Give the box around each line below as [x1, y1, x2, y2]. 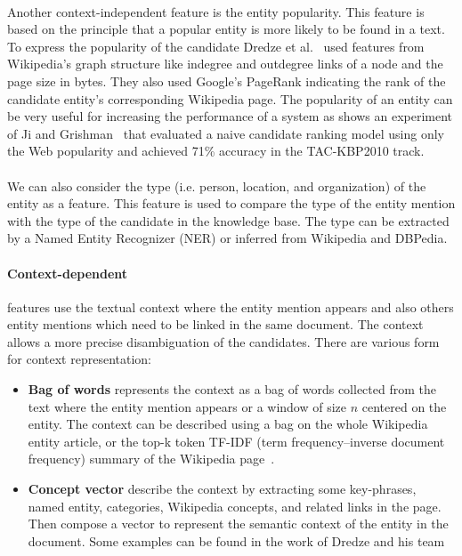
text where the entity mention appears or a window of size [28, 397, 347, 415]
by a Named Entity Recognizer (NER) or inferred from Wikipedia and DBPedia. [7, 229, 448, 247]
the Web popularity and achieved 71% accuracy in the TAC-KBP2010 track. [7, 141, 425, 160]
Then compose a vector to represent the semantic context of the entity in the [28, 514, 449, 533]
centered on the [361, 397, 447, 415]
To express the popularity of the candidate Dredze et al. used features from [7, 36, 425, 55]
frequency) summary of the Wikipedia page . [28, 449, 275, 468]
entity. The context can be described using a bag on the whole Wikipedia [28, 415, 428, 433]
